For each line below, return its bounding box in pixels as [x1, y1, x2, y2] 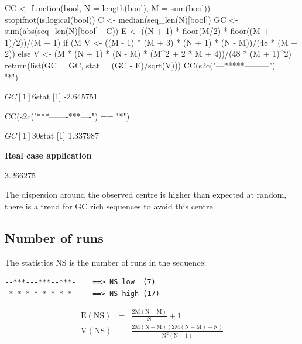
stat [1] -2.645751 [36, 90, 98, 102]
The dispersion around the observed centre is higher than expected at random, [5, 188, 287, 201]
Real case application [5, 149, 92, 161]
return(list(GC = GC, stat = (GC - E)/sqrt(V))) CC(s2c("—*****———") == [5, 59, 291, 71]
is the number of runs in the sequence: [69, 256, 207, 268]
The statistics [5, 256, 53, 268]
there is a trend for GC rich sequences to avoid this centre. [5, 199, 215, 212]
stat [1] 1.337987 [40, 129, 99, 142]
